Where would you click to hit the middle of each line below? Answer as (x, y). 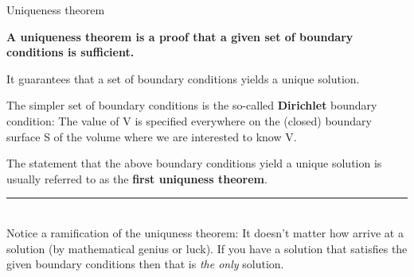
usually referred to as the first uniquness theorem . (137, 178)
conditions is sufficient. (70, 52)
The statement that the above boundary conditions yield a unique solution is (194, 163)
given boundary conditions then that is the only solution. (145, 264)
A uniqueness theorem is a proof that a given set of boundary (180, 36)
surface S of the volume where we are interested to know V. (152, 136)
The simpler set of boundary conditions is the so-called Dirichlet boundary (192, 105)
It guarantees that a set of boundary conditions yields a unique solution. (183, 78)
